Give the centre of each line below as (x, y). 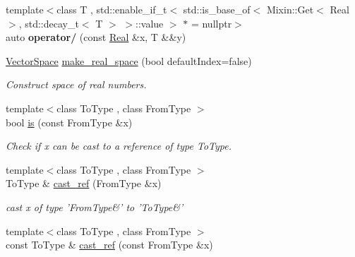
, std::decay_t (49, 23)
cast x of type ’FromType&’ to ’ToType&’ (95, 207)
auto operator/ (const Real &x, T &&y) (96, 37)
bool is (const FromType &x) (69, 122)
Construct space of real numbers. (76, 84)
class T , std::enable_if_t (112, 9)
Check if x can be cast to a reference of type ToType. (119, 146)
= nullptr (211, 23)
